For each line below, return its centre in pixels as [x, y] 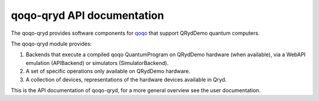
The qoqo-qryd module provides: [51, 44]
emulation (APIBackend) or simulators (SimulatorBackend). [97, 63]
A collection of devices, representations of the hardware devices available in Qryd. [126, 79]
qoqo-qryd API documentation [87, 15]
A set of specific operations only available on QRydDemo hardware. [108, 71]
